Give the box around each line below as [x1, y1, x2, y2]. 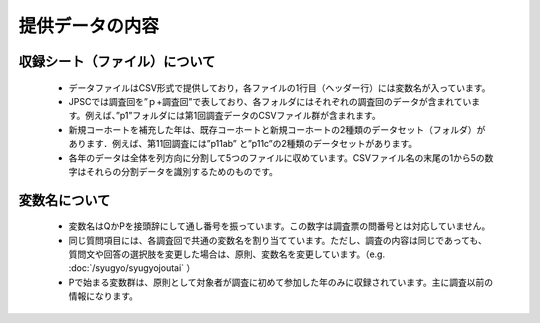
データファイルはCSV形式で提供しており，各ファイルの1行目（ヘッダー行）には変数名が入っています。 [68, 81, 491, 94]
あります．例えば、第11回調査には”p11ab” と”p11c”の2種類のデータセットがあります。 [68, 138, 418, 150]
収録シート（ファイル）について [18, 53, 216, 70]
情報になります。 [68, 290, 139, 302]
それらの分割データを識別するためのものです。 [85, 165, 279, 177]
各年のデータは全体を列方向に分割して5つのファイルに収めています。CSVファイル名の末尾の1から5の [68, 151, 485, 164]
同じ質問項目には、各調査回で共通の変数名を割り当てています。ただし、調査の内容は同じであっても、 [68, 234, 487, 246]
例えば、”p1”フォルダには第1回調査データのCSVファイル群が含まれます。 [85, 110, 381, 122]
